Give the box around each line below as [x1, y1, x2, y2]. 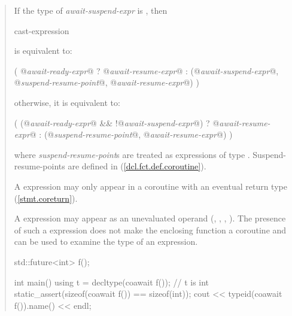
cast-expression [14, 24, 69, 37]
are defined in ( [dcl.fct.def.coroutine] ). [68, 160, 206, 172]
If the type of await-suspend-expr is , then [14, 4, 168, 16]
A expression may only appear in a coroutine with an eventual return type [14, 180, 287, 192]
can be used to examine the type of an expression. [14, 235, 198, 248]
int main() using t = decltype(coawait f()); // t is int [14, 275, 209, 288]
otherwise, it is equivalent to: [14, 96, 120, 108]
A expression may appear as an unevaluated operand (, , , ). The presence [14, 212, 286, 224]
